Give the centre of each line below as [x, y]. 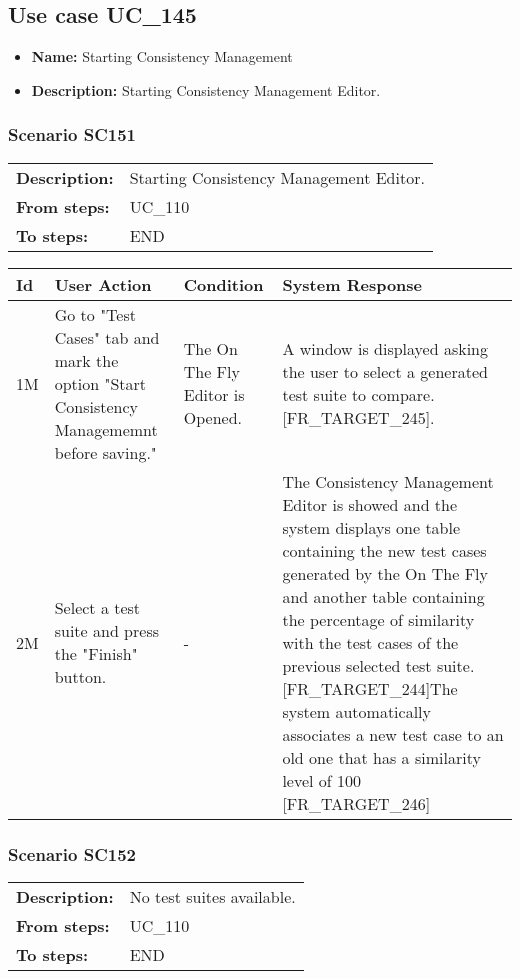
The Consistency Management [388, 481]
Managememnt [106, 429]
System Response [352, 284]
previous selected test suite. [378, 665]
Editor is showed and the [370, 504]
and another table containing [383, 596]
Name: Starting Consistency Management [162, 56]
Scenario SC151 [72, 134]
